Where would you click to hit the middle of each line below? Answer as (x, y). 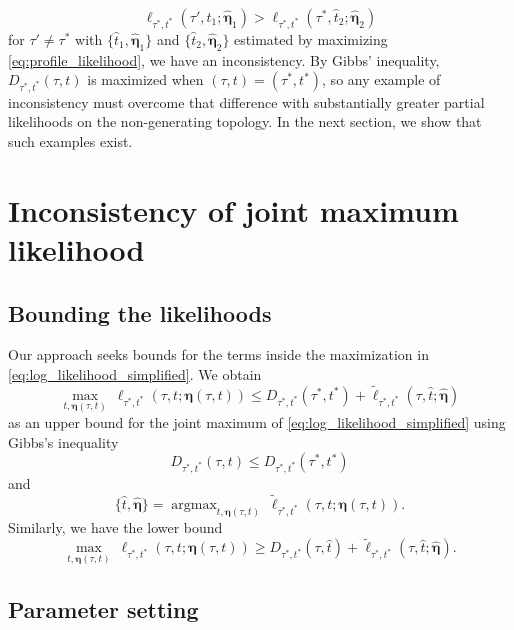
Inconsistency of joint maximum (233, 209)
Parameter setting (103, 609)
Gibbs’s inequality (63, 441)
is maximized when (145, 79)
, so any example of (381, 79)
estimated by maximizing (311, 38)
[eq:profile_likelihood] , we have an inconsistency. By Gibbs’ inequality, (224, 59)
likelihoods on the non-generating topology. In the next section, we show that (245, 121)
